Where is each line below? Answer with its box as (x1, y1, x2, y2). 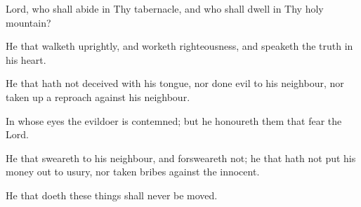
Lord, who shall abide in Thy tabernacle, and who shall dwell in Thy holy (6, 1, 324, 15)
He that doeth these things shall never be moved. (6, 187, 218, 202)
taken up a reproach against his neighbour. (6, 89, 190, 104)
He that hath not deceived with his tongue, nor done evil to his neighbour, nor (6, 76, 344, 91)
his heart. (6, 52, 46, 67)
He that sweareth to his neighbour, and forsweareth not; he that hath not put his (6, 150, 356, 165)
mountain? (6, 15, 51, 29)
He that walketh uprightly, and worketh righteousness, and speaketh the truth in (6, 39, 353, 53)
